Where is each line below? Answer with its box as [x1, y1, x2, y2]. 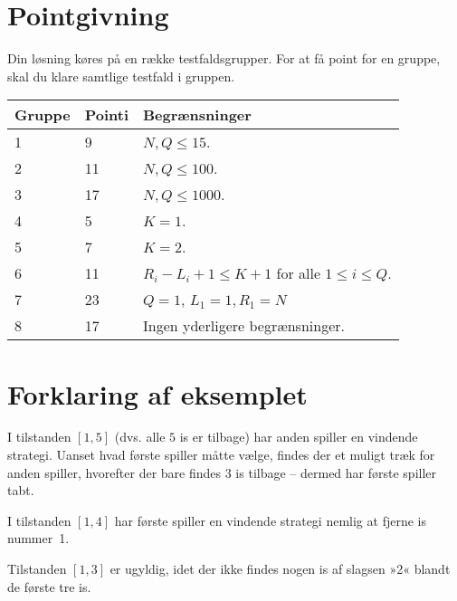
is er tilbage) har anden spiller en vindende [179, 427, 418, 446]
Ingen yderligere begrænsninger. [143, 315, 345, 337]
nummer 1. [7, 529, 70, 548]
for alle [276, 262, 321, 284]
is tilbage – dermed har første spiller [235, 463, 437, 482]
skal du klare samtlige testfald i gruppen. [7, 66, 235, 85]
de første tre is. [7, 577, 91, 596]
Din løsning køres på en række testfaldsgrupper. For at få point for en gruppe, [7, 49, 441, 68]
